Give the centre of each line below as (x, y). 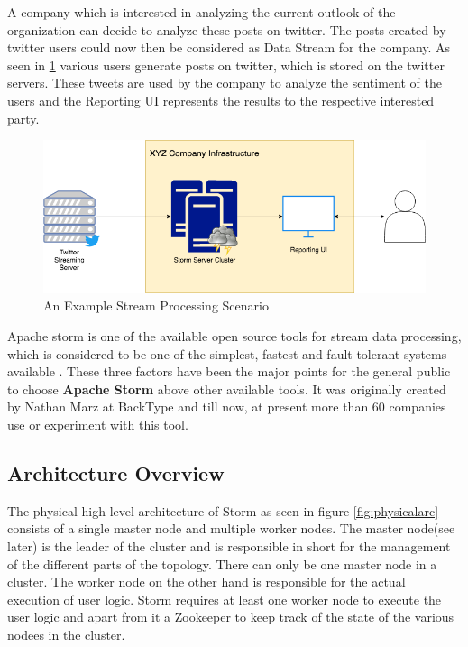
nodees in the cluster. (66, 634)
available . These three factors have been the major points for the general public (229, 371)
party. (23, 118)
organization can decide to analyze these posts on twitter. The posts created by (227, 29)
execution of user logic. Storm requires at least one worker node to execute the (225, 599)
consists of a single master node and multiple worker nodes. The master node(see (231, 528)
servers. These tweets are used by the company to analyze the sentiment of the (225, 83)
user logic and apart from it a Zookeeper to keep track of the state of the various (231, 617)
